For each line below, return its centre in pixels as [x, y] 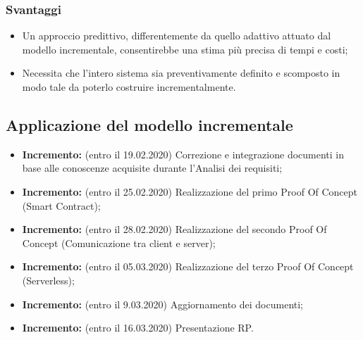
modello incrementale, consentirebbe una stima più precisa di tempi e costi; [185, 49]
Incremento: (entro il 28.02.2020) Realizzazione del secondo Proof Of [174, 229]
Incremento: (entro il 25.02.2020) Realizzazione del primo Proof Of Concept [190, 191]
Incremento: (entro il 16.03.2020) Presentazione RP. [138, 328]
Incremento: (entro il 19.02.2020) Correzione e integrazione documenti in [183, 154]
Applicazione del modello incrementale [149, 124]
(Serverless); [48, 280]
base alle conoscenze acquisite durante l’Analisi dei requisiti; [152, 168]
